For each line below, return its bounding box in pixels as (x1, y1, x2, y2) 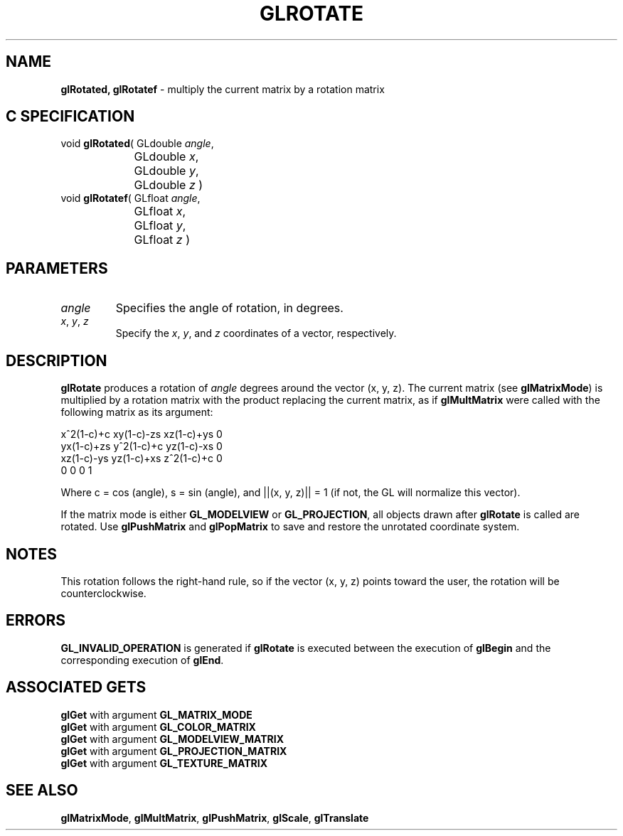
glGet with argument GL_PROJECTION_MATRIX (60, 744, 287, 757)
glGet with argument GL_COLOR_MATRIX (60, 720, 256, 733)
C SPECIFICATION (6, 107, 135, 126)
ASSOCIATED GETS (6, 678, 147, 697)
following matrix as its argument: (60, 406, 213, 419)
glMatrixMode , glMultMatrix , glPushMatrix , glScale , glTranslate (60, 811, 369, 824)
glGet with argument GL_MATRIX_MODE (60, 708, 252, 721)
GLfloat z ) (134, 232, 191, 247)
